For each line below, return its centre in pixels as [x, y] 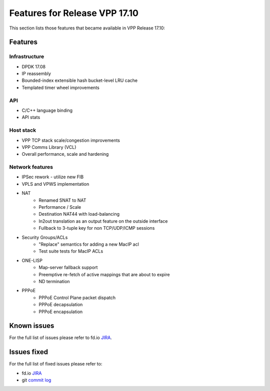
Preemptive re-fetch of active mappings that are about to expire [104, 274]
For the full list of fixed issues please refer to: [56, 364]
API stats [31, 117]
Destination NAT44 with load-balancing [79, 214]
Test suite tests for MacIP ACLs [71, 251]
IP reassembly [36, 74]
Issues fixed [29, 352]
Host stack [23, 130]
